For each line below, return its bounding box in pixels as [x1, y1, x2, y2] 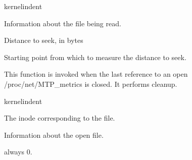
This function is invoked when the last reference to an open [4, 69, 188, 79]
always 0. [4, 146, 32, 157]
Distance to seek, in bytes [4, 35, 83, 45]
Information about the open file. [4, 129, 104, 140]
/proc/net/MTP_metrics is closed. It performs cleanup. [4, 78, 177, 89]
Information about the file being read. [4, 18, 121, 28]
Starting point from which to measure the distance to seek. [4, 51, 186, 62]
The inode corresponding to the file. [4, 113, 115, 123]
